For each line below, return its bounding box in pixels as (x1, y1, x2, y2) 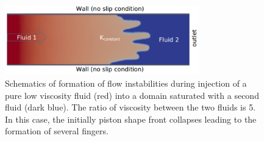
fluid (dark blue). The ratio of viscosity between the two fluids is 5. (5, 101, 256, 114)
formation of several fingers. (5, 125, 109, 137)
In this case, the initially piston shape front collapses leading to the (5, 112, 257, 125)
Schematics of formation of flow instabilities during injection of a (5, 77, 247, 90)
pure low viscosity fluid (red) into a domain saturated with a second (5, 89, 259, 101)
